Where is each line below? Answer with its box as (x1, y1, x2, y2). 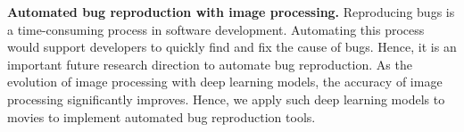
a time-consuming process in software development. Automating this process (7, 20, 425, 38)
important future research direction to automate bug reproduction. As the (7, 54, 412, 73)
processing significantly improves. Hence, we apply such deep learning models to (7, 89, 445, 108)
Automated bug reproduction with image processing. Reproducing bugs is (7, 3, 455, 21)
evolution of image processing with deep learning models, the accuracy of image (7, 72, 443, 91)
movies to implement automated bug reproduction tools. (7, 107, 316, 126)
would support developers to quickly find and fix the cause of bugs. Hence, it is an (7, 37, 457, 56)
